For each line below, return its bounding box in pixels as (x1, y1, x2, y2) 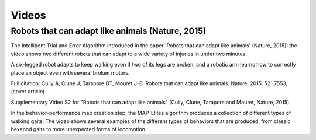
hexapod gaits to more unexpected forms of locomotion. (11, 125, 147, 132)
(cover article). (11, 88, 46, 95)
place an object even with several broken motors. (11, 69, 130, 76)
